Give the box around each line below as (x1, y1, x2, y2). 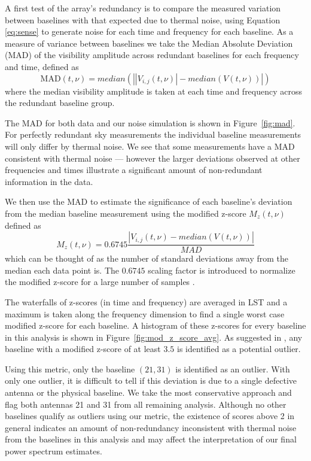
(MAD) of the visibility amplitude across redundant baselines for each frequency (5, 48, 299, 61)
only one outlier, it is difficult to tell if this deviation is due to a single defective (5, 374, 297, 387)
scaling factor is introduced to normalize (148, 263, 295, 276)
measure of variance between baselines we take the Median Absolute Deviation (5, 37, 293, 49)
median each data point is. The (5, 263, 120, 276)
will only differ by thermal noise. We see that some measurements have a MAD (5, 139, 295, 152)
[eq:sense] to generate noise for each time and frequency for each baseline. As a (5, 25, 294, 38)
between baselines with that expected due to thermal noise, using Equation (5, 13, 280, 26)
